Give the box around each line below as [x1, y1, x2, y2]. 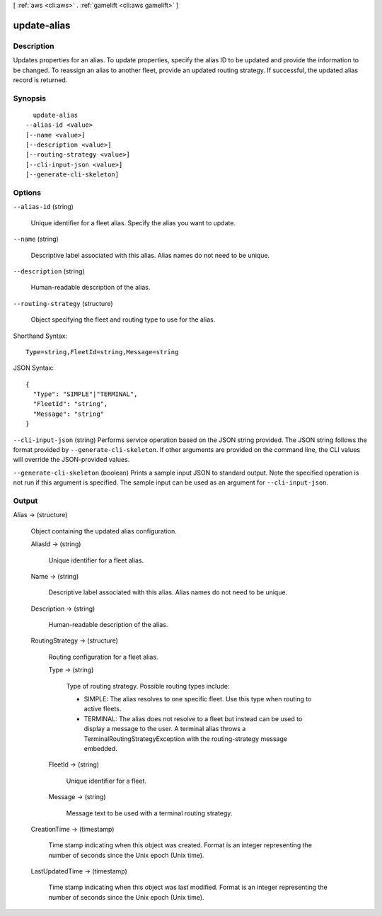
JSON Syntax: [13, 363, 54, 372]
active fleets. [83, 705, 122, 713]
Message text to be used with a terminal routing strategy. [66, 808, 233, 818]
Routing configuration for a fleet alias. [48, 652, 158, 661]
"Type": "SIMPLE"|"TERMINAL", [33, 390, 138, 398]
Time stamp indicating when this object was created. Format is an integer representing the [48, 841, 313, 849]
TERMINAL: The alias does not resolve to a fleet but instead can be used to [83, 714, 303, 723]
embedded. [83, 744, 118, 752]
